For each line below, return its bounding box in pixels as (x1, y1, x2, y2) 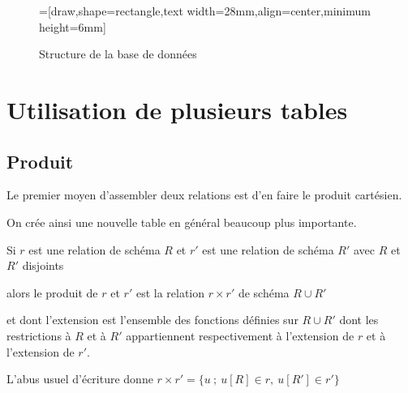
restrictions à (6, 327, 71, 344)
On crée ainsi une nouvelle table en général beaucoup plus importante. (6, 213, 357, 230)
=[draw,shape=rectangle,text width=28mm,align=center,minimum (39, 2, 371, 19)
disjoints (22, 257, 64, 274)
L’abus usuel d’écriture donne (6, 370, 153, 387)
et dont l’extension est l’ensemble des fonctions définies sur (6, 311, 298, 328)
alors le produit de (6, 284, 98, 301)
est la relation (135, 284, 205, 301)
